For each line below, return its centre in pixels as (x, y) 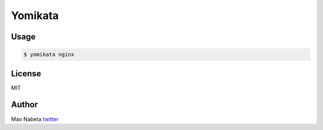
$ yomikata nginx (49, 55)
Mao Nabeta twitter (35, 119)
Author (25, 105)
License (26, 74)
